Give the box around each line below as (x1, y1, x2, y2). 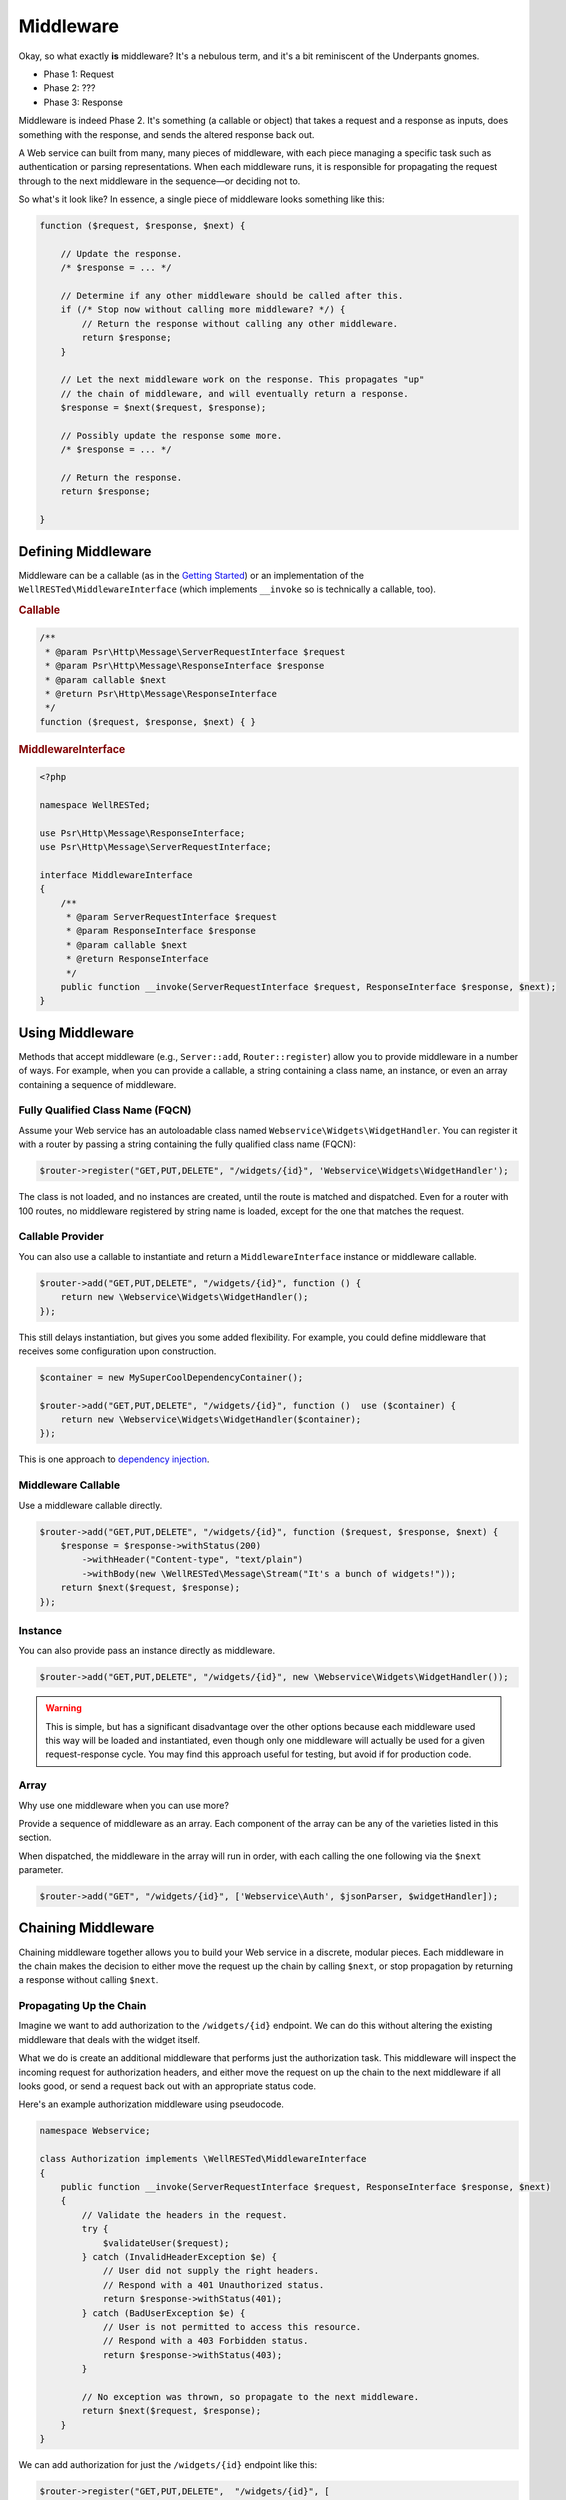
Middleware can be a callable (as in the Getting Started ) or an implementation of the (18, 569, 365, 581)
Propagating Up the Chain (18, 1999, 147, 2013)
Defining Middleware (18, 543, 152, 560)
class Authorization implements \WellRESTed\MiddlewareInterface (39, 2153, 367, 2165)
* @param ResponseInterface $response (65, 925, 257, 937)
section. (18, 1831, 52, 1844)
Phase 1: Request (43, 68, 115, 80)
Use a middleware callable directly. (18, 1499, 163, 1511)
